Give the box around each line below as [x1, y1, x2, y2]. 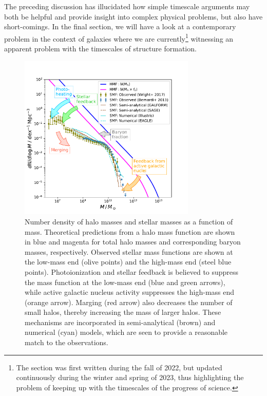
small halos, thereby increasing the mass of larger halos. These [25, 307, 221, 317]
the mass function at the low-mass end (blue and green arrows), [25, 276, 225, 287]
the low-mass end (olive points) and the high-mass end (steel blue [25, 256, 232, 267]
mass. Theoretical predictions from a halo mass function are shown [25, 226, 235, 237]
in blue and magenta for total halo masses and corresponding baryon [25, 236, 241, 247]
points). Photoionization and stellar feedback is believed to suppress [25, 266, 239, 277]
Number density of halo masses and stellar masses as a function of [25, 216, 233, 227]
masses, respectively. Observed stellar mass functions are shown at [25, 246, 233, 257]
